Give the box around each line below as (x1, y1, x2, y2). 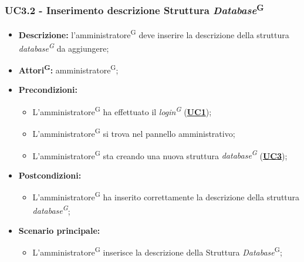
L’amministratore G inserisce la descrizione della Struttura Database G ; (32, 244, 282, 258)
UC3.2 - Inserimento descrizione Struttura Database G (5, 1, 264, 18)
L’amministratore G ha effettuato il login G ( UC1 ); (32, 104, 212, 117)
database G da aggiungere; (18, 40, 109, 54)
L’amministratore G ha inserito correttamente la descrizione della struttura (32, 189, 300, 203)
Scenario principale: (18, 224, 100, 236)
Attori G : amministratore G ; (18, 62, 119, 76)
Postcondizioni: (18, 169, 82, 181)
